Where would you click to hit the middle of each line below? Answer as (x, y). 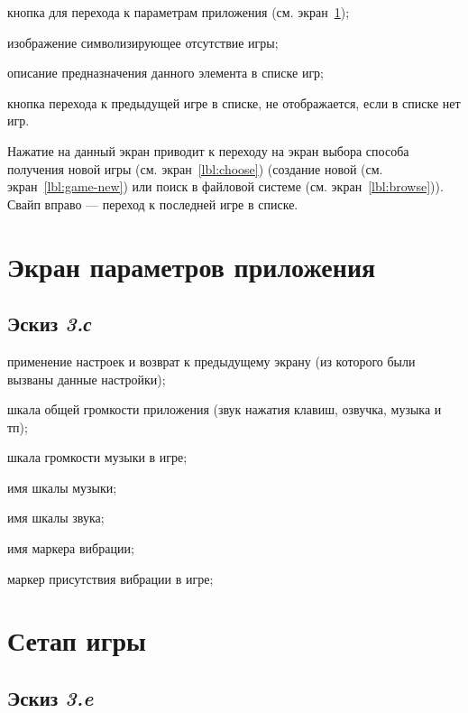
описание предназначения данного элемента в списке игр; (166, 73)
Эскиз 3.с (50, 324)
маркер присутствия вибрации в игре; (110, 578)
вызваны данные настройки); (87, 379)
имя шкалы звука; (56, 518)
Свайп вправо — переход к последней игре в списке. (153, 204)
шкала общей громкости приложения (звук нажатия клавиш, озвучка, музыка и (225, 409)
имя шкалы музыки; (62, 487)
